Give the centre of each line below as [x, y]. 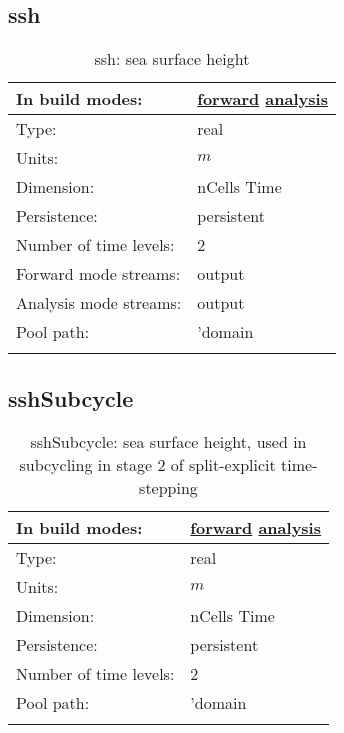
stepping [168, 488]
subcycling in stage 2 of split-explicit [147, 465]
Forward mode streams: [98, 274]
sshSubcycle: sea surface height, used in [168, 442]
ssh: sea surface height [172, 59]
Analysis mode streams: [99, 303]
